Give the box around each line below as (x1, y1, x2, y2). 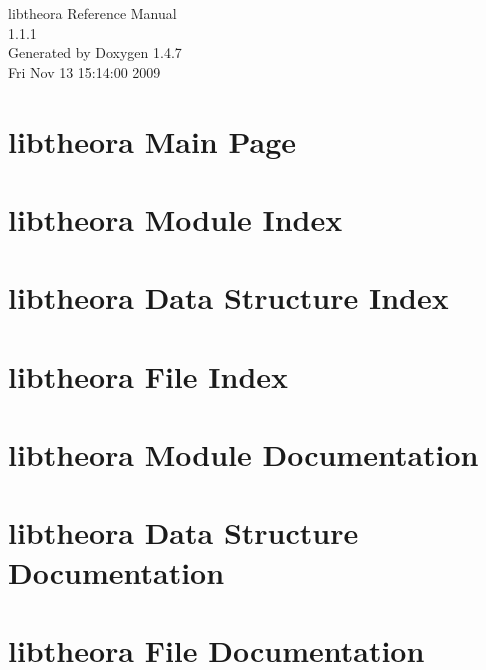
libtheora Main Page (8, 120, 297, 161)
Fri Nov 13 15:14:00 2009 (8, 61, 161, 82)
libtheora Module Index (8, 198, 343, 239)
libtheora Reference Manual (8, 3, 177, 23)
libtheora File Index (8, 355, 289, 396)
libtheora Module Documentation (8, 434, 479, 475)
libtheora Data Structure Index (8, 277, 449, 318)
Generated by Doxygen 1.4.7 (8, 42, 182, 63)
